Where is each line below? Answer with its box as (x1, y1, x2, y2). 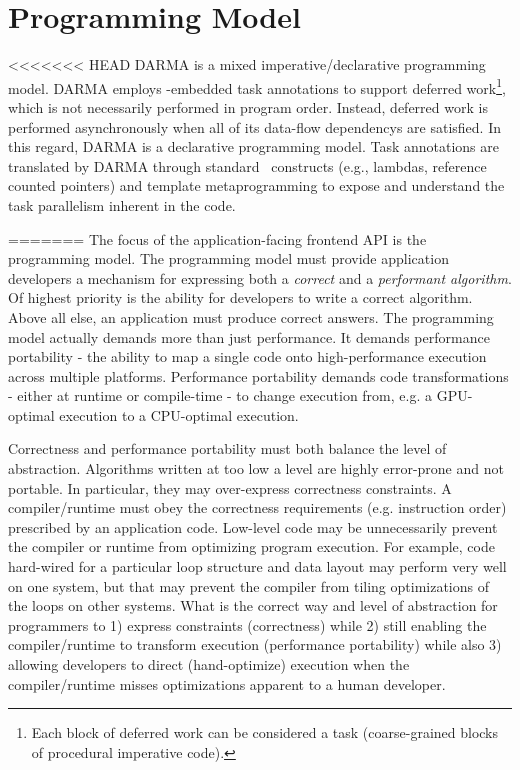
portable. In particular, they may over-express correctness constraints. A (8, 477, 452, 498)
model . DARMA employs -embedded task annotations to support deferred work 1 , (8, 74, 506, 98)
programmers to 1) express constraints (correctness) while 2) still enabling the (8, 614, 487, 635)
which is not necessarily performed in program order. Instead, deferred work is (8, 96, 488, 117)
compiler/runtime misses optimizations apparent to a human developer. (8, 673, 446, 694)
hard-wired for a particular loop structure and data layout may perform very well (8, 556, 507, 577)
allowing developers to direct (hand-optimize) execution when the (8, 654, 410, 674)
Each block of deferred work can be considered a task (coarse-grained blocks (31, 722, 499, 743)
